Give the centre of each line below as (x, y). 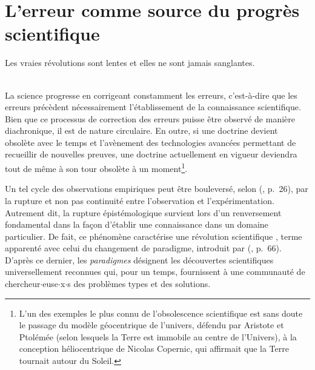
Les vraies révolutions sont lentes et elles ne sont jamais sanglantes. (130, 63)
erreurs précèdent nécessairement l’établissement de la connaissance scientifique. (153, 107)
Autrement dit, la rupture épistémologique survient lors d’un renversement (143, 212)
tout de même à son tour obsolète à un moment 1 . (96, 167)
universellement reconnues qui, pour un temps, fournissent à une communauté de (155, 272)
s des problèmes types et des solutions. (139, 284)
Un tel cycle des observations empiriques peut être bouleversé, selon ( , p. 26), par (157, 189)
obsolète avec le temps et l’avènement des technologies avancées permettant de (151, 142)
